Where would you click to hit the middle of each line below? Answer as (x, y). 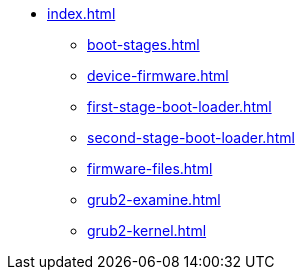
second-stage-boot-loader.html (191, 137)
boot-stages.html (143, 44)
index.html (81, 13)
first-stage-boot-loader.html (179, 106)
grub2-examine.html (154, 199)
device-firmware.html (158, 75)
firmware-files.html (150, 168)
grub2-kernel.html (147, 230)
